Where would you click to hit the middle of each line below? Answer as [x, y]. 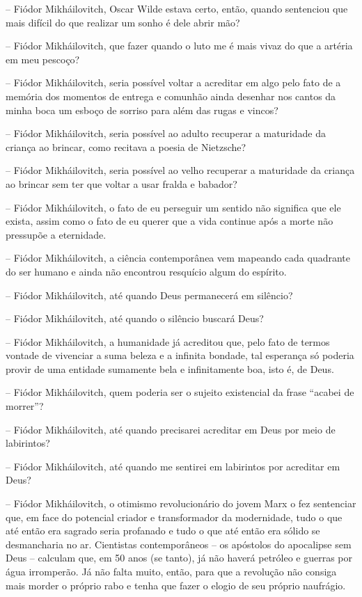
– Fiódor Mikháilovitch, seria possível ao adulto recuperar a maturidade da [166, 133]
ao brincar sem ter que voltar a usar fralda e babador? [121, 183]
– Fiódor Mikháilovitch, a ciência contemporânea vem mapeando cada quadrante [178, 258]
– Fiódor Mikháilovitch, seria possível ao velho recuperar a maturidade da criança [180, 170]
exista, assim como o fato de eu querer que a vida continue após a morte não [170, 221]
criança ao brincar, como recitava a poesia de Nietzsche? [126, 146]
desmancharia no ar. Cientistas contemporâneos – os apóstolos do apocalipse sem [179, 544]
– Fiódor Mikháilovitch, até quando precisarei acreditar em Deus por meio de [171, 429]
